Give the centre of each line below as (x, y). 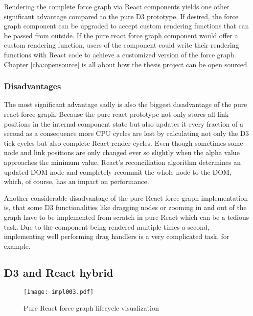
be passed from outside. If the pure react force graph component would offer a (121, 35)
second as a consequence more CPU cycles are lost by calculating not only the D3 (126, 133)
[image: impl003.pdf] (59, 292)
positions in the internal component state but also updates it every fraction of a (124, 123)
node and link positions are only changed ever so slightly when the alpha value (122, 152)
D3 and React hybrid (59, 272)
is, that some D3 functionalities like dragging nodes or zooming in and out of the (125, 207)
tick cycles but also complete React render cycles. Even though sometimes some (124, 143)
